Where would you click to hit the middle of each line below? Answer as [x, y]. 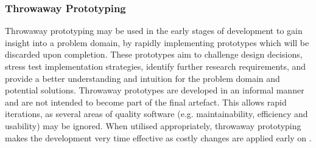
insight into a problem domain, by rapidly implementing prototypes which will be [157, 42]
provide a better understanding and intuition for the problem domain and [142, 78]
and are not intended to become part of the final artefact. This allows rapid [146, 102]
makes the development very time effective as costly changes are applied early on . [158, 137]
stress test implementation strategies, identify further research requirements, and [156, 66]
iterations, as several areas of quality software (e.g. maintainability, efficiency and [156, 114]
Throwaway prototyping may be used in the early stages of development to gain [154, 31]
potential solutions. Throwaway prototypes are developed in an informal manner [155, 90]
